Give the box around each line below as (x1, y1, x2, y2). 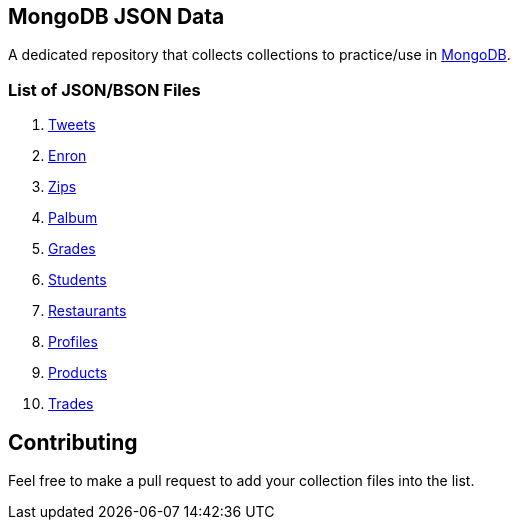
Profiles (48, 333, 98, 351)
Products (48, 364, 108, 382)
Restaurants (48, 302, 127, 320)
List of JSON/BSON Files (8, 79, 201, 100)
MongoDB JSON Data (8, 4, 225, 29)
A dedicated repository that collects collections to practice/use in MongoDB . (8, 46, 511, 64)
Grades (48, 240, 96, 258)
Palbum (48, 209, 98, 227)
